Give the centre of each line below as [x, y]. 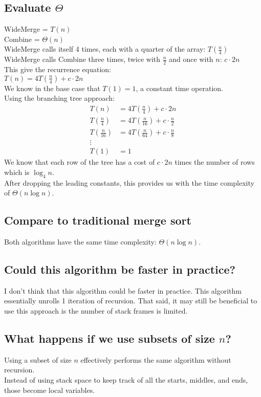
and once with [191, 59]
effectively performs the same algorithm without [156, 359]
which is [17, 172]
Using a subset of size [38, 359]
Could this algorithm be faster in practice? [120, 269]
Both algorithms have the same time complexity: [80, 241]
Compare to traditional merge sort [98, 220]
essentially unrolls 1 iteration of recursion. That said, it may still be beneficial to [131, 301]
